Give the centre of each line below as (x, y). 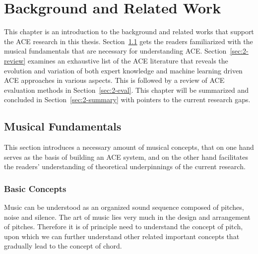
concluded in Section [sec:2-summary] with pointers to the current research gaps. (127, 99)
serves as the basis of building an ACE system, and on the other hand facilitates (126, 157)
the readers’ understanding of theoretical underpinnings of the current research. (125, 166)
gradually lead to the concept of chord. (63, 246)
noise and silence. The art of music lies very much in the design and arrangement (127, 217)
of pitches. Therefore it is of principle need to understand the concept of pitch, (124, 226)
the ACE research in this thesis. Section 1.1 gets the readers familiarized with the (129, 41)
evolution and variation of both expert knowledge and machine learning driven (123, 70)
